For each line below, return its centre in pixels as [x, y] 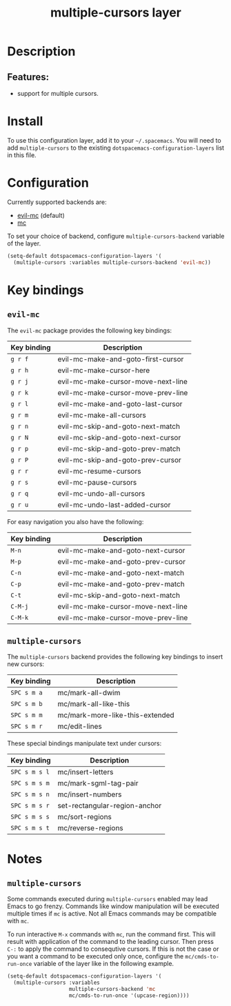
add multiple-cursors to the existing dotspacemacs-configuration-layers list [116, 148]
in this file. [22, 155]
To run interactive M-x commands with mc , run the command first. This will [111, 934]
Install [25, 121]
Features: [28, 77]
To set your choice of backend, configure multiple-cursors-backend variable [116, 236]
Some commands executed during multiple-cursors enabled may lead [108, 899]
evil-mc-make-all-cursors [102, 415]
